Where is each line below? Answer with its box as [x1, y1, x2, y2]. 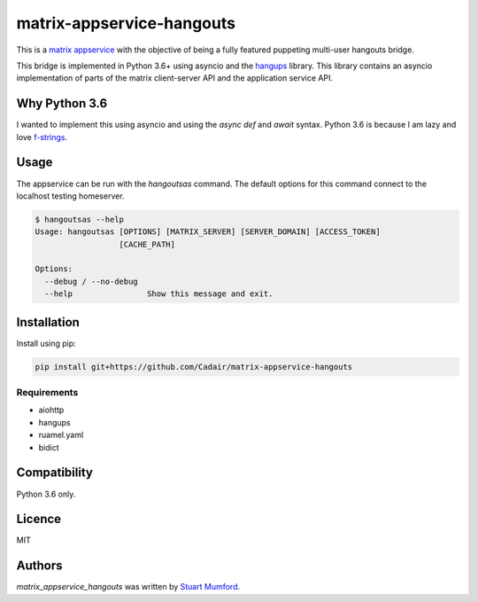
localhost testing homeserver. [16, 191, 125, 201]
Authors [16, 559, 63, 574]
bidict [38, 442, 59, 452]
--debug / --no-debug [44, 276, 139, 286]
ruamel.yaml [38, 430, 84, 441]
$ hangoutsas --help [35, 214, 124, 224]
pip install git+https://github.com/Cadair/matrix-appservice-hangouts [35, 362, 353, 371]
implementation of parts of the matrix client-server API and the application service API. [16, 73, 334, 83]
